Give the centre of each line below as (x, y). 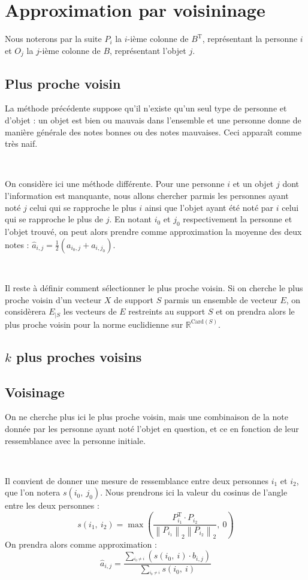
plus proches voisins (79, 356)
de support (134, 299)
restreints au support (167, 311)
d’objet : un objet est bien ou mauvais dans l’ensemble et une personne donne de (153, 120)
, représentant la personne (250, 39)
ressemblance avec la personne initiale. (75, 440)
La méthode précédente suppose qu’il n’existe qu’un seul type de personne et (146, 108)
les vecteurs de (90, 311)
